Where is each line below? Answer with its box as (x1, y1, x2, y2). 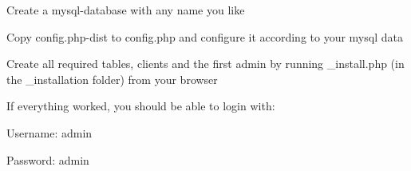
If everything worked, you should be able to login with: (6, 97, 275, 114)
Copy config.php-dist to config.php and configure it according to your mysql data (6, 28, 403, 45)
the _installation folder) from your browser (6, 70, 218, 87)
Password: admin (6, 151, 89, 168)
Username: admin (6, 124, 93, 141)
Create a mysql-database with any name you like (6, 2, 245, 18)
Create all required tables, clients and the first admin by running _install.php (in (6, 55, 405, 72)
